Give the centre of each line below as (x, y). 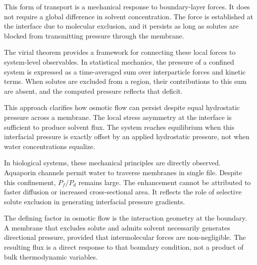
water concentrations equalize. (50, 146)
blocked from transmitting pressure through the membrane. (94, 35)
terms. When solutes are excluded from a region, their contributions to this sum (125, 81)
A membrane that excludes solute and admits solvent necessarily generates (117, 227)
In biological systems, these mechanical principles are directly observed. (112, 163)
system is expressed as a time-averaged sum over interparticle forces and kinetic (125, 71)
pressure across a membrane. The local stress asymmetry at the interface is (118, 117)
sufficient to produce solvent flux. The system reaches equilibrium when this (119, 127)
